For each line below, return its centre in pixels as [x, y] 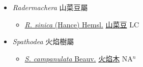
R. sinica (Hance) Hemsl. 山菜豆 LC [82, 24]
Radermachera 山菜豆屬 [50, 7]
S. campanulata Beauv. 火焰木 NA [79, 58]
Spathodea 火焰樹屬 [43, 41]
